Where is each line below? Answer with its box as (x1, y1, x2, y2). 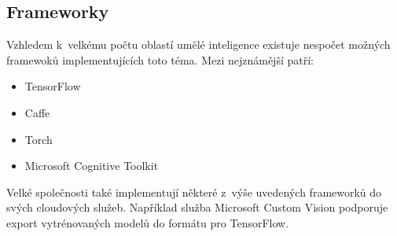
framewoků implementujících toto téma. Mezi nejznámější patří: (6, 51, 314, 68)
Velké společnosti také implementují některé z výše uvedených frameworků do (6, 183, 382, 200)
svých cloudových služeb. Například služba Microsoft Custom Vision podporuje (6, 199, 388, 216)
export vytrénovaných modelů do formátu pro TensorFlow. (6, 214, 289, 230)
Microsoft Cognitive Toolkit (24, 157, 159, 174)
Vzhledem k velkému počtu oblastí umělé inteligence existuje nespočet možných (6, 36, 391, 53)
